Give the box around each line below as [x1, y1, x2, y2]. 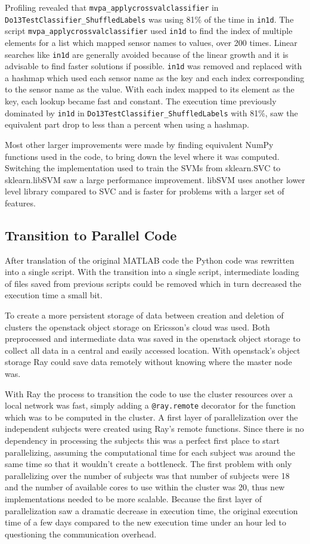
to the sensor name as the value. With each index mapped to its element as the [5, 83, 294, 95]
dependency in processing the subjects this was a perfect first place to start [5, 434, 280, 447]
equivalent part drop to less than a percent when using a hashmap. [5, 118, 249, 131]
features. [5, 196, 36, 209]
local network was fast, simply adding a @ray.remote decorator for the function [5, 399, 296, 412]
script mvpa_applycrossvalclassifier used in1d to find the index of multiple [5, 24, 293, 37]
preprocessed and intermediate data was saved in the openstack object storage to [5, 332, 300, 345]
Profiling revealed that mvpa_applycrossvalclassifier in [5, 1, 219, 13]
